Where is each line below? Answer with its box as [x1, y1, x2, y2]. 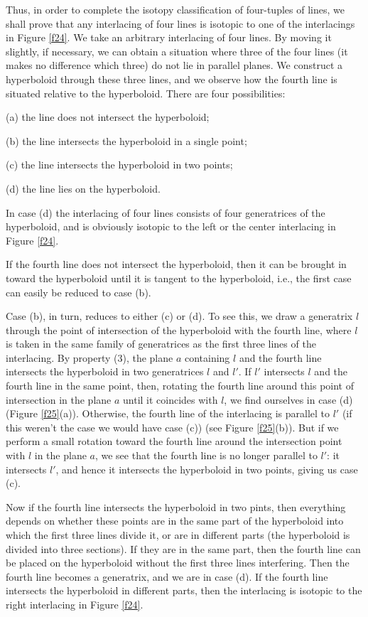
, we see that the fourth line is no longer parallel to [94, 448, 318, 463]
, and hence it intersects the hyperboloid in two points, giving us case [55, 461, 358, 476]
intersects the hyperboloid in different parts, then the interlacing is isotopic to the [6, 583, 362, 598]
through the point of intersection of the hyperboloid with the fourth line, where [6, 322, 352, 337]
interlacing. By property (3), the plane [6, 350, 173, 365]
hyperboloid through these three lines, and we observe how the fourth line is [6, 71, 337, 86]
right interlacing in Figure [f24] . [6, 596, 144, 611]
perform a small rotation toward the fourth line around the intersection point [6, 434, 342, 449]
